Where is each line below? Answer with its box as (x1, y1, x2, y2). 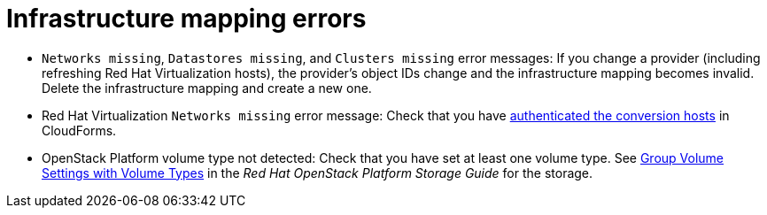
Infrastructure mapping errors (6, 4, 367, 34)
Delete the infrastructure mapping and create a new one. (42, 80, 372, 96)
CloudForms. (42, 122, 117, 138)
